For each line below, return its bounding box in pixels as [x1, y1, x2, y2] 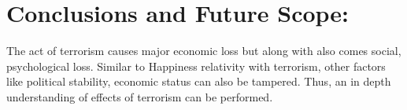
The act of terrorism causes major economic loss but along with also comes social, [6, 42, 401, 59]
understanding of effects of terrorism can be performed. [6, 88, 273, 104]
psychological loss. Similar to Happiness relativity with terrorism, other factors [6, 57, 386, 74]
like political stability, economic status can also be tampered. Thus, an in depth [6, 73, 391, 90]
